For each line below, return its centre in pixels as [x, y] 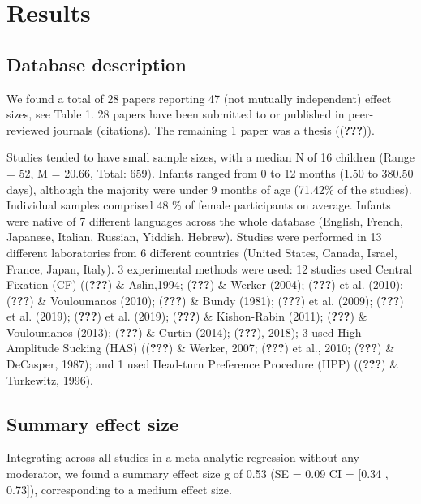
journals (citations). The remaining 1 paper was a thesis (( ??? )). [214, 129]
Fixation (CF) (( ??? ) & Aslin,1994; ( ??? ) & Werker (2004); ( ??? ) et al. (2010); [205, 284]
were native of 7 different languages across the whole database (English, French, [205, 220]
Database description [97, 64]
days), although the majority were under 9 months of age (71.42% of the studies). [209, 189]
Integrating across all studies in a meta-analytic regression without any [183, 457]
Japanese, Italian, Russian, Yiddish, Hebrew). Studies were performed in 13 [194, 237]
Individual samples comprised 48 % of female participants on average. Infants [199, 205]
